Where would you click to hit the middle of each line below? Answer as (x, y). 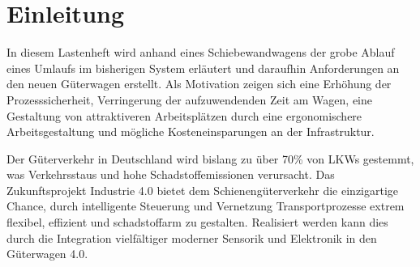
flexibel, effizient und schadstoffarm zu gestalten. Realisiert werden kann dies (197, 222)
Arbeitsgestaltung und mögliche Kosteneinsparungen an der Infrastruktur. (191, 131)
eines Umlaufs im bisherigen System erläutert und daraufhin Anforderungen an (203, 68)
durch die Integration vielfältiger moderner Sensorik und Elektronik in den (192, 237)
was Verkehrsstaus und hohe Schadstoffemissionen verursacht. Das (171, 174)
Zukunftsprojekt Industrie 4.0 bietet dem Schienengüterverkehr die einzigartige (203, 190)
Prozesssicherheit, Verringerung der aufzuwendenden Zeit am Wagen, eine (189, 99)
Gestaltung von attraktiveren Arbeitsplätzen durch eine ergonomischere (184, 115)
